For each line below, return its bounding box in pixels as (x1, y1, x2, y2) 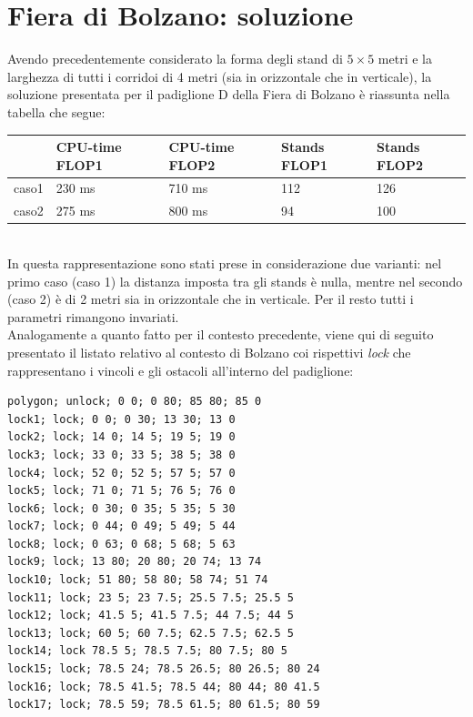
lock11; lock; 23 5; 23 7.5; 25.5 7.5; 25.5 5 (7, 591, 294, 604)
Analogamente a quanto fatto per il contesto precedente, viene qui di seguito (7, 325, 434, 344)
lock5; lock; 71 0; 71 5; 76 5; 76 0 (7, 484, 236, 498)
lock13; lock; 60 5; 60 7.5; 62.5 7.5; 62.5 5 (7, 626, 294, 640)
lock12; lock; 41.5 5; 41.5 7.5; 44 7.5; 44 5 (7, 609, 294, 622)
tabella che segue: (7, 102, 106, 121)
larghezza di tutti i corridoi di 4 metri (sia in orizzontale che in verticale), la (7, 66, 432, 86)
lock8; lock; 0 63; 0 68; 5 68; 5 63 (7, 537, 236, 550)
